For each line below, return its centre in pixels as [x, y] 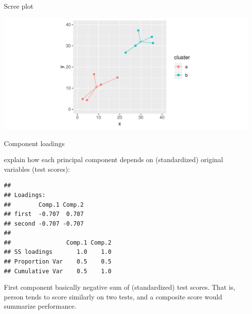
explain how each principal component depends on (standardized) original [114, 159]
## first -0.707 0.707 [44, 214]
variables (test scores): [37, 169]
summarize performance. [40, 306]
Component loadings [34, 143]
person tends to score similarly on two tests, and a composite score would [113, 296]
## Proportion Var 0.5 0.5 [58, 262]
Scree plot [19, 6]
